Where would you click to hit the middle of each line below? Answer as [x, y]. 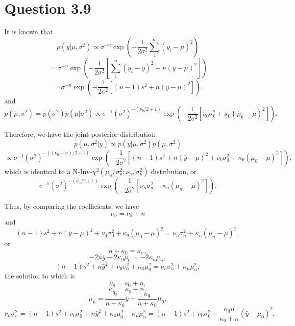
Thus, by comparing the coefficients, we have [72, 206]
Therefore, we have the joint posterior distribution [80, 134]
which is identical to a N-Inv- [48, 171]
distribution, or [174, 171]
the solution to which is [40, 276]
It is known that [29, 32]
